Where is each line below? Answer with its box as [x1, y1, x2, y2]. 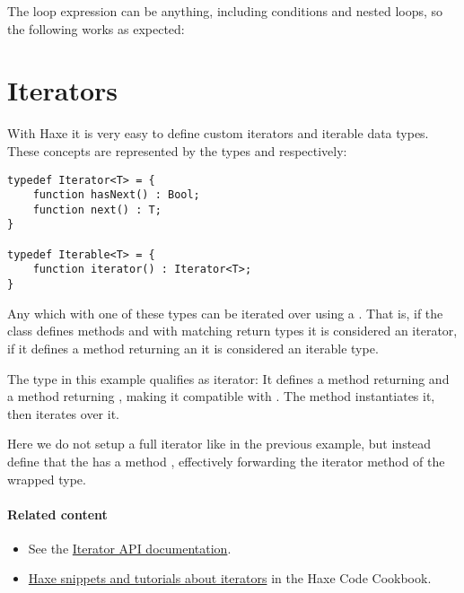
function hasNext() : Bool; [32, 188, 200, 202]
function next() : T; [32, 203, 162, 216]
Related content [7, 504, 108, 523]
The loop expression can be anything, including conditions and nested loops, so [7, 2, 443, 20]
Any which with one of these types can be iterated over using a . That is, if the [7, 303, 443, 322]
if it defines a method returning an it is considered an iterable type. [7, 338, 379, 357]
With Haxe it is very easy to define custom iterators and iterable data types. [7, 124, 429, 143]
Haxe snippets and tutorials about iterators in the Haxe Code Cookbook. [28, 569, 432, 588]
